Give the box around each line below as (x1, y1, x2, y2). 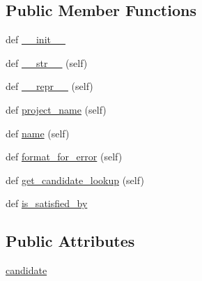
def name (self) (6, 126, 70, 140)
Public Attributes (6, 230, 135, 252)
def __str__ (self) (6, 55, 88, 70)
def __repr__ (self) (6, 79, 93, 93)
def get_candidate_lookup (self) (6, 172, 144, 187)
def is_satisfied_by (6, 196, 88, 211)
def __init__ (6, 32, 65, 47)
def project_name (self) (6, 102, 107, 116)
